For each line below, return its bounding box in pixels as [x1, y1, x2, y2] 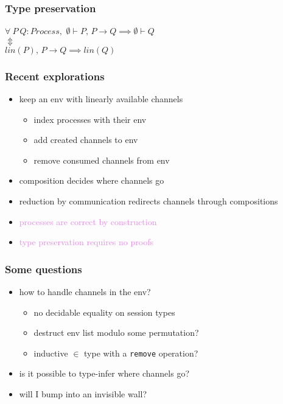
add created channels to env [33, 133, 138, 146]
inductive [33, 346, 68, 359]
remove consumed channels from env [33, 153, 170, 166]
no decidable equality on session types [33, 305, 175, 318]
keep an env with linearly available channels [19, 92, 183, 105]
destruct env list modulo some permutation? [33, 326, 199, 339]
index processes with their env [33, 113, 147, 125]
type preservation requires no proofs [19, 235, 153, 248]
